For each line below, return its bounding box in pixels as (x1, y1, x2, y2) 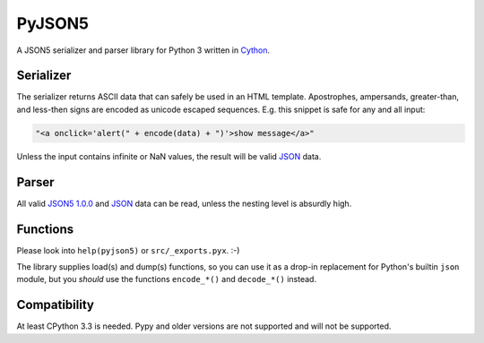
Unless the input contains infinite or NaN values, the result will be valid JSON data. (16, 150, 322, 161)
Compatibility (16, 297, 94, 313)
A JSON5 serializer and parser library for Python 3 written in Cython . (16, 45, 271, 56)
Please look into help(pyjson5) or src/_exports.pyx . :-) (16, 244, 240, 255)
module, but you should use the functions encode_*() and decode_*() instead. (16, 274, 317, 285)
